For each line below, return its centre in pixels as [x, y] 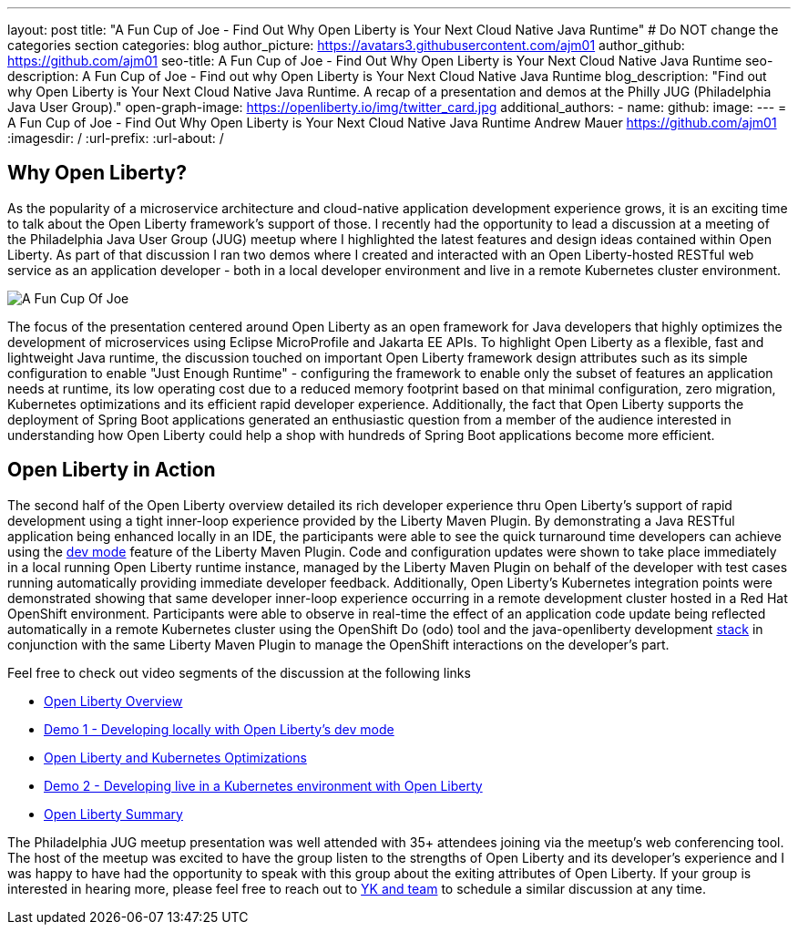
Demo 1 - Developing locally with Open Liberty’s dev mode [219, 729]
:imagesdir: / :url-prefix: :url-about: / [116, 138]
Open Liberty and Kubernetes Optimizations [175, 757]
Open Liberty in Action [112, 470]
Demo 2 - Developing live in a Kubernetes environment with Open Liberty [263, 785]
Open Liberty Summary [113, 814]
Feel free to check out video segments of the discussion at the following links [239, 672]
